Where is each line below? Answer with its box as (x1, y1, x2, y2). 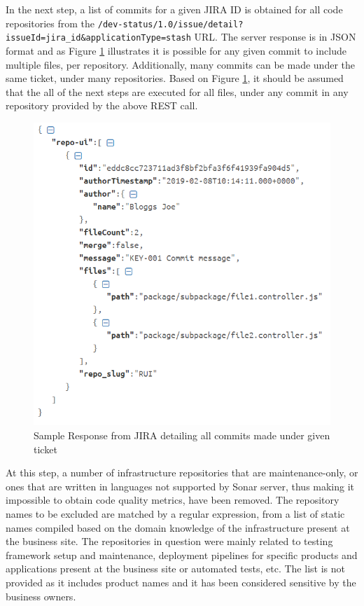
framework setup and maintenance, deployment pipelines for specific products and (6, 547, 358, 562)
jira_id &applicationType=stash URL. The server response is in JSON (45, 29, 356, 44)
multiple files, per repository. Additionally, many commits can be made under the (6, 57, 355, 71)
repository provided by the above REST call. (6, 98, 198, 113)
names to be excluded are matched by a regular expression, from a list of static (6, 506, 345, 521)
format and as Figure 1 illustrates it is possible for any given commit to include (6, 43, 346, 57)
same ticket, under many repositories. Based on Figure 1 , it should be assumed (6, 71, 344, 85)
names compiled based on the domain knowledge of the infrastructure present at (6, 520, 350, 535)
